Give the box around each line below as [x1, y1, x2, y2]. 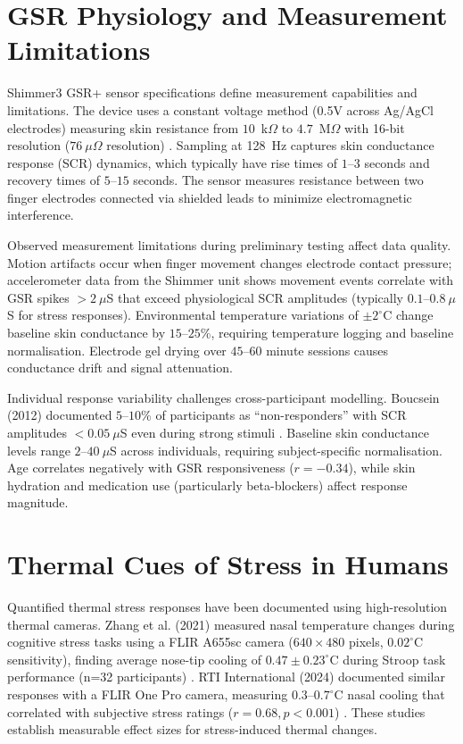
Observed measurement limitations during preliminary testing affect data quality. [7, 236, 451, 255]
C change [383, 305, 434, 324]
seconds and [364, 153, 430, 171]
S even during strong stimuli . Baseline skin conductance [120, 423, 430, 441]
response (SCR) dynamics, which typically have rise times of [7, 153, 338, 171]
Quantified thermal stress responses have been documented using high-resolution [7, 598, 448, 616]
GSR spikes [7, 288, 70, 306]
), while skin [348, 458, 416, 477]
